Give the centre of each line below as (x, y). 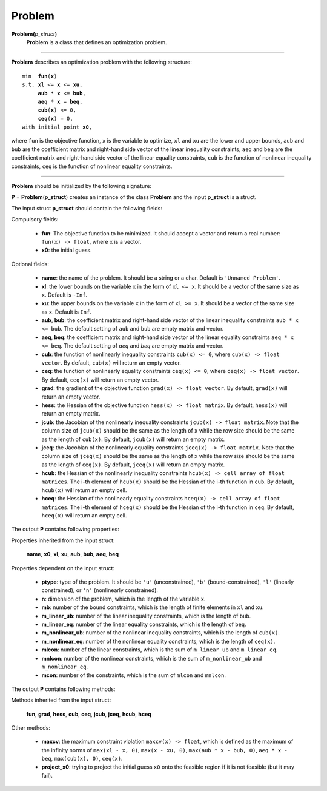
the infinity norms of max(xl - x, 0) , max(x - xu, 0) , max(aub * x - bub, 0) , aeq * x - (164, 750)
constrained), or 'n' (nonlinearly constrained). (100, 590)
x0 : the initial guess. (67, 250)
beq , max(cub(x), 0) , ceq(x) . (82, 759)
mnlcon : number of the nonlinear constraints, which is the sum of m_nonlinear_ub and (152, 658)
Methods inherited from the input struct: (61, 700)
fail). (47, 775)
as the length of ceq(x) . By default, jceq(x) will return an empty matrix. (133, 465)
